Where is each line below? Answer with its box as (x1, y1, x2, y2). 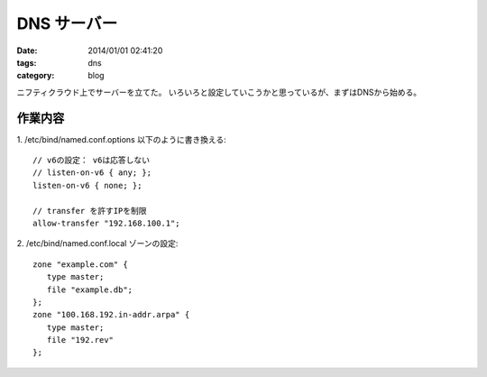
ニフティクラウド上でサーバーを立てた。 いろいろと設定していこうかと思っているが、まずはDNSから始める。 (16, 87, 422, 97)
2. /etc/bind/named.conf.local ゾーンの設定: (16, 238, 179, 249)
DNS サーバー (16, 14, 118, 33)
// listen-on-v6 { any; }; (32, 168, 152, 178)
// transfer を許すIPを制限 (32, 206, 148, 216)
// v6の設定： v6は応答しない (32, 155, 151, 166)
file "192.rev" (46, 335, 115, 345)
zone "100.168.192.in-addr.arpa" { (32, 309, 190, 320)
